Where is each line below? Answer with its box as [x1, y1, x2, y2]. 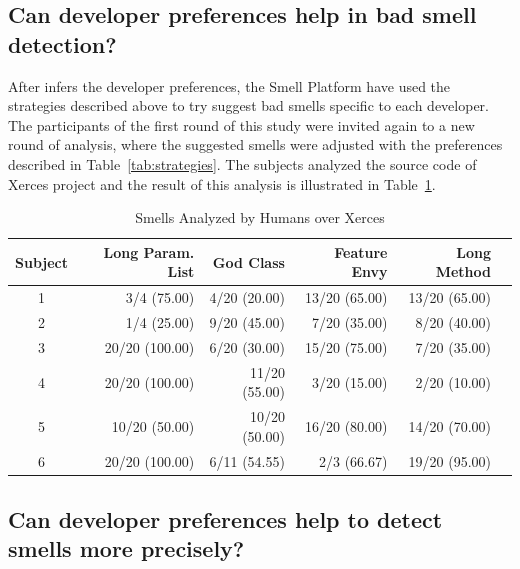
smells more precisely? [8, 533, 245, 564]
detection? [8, 28, 117, 59]
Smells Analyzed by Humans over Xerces [135, 207, 385, 228]
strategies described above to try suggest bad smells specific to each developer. [8, 95, 489, 116]
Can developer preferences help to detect [8, 504, 443, 535]
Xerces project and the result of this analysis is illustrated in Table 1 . [8, 173, 436, 194]
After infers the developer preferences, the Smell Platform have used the [8, 75, 451, 96]
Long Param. [103, 241, 195, 262]
